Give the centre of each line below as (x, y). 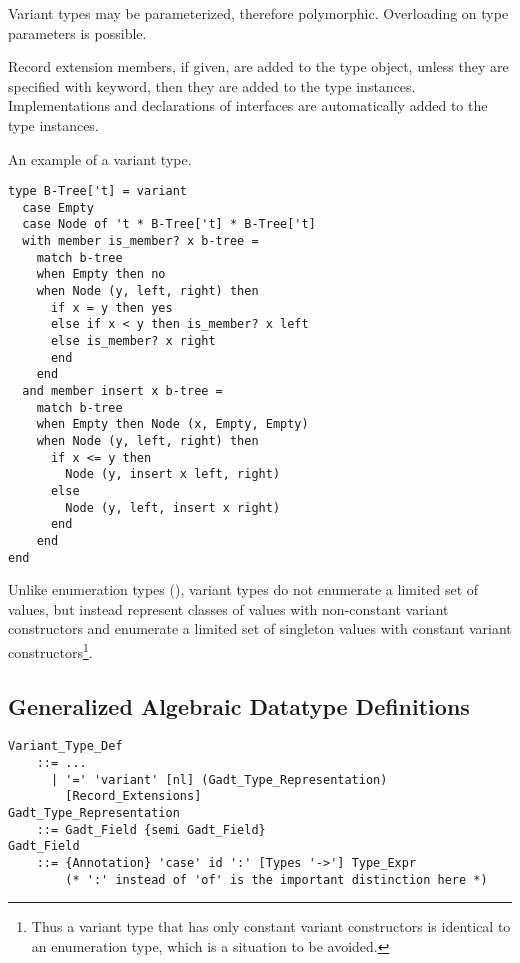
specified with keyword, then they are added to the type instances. (212, 85)
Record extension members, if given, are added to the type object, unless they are (258, 66)
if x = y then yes (111, 307)
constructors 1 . (50, 650)
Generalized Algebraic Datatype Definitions (239, 705)
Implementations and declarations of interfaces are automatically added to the (248, 105)
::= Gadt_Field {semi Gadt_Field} (151, 829)
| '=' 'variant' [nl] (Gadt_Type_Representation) (219, 779)
